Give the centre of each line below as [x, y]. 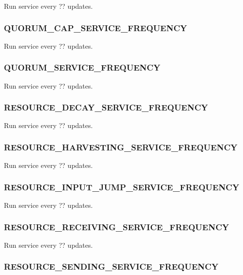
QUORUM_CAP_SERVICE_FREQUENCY [96, 27]
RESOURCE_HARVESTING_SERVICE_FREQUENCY [121, 147]
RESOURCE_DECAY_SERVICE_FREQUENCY [106, 107]
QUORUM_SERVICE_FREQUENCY [82, 67]
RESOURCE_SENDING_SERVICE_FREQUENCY [111, 266]
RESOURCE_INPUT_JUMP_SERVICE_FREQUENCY [122, 187]
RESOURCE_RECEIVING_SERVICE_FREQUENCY [117, 227]
